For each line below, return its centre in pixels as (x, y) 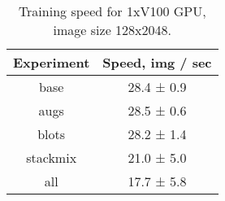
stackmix (52, 157)
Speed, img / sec (157, 62)
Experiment (52, 62)
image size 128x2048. (112, 30)
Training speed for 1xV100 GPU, (112, 11)
